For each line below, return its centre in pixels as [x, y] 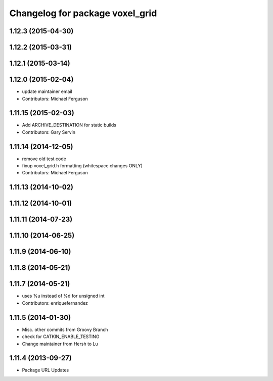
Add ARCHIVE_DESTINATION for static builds [69, 125]
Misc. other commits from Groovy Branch [65, 329]
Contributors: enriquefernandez [55, 303]
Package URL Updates [45, 370]
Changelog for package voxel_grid [83, 13]
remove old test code [44, 159]
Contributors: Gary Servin [49, 132]
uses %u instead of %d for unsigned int [63, 296]
